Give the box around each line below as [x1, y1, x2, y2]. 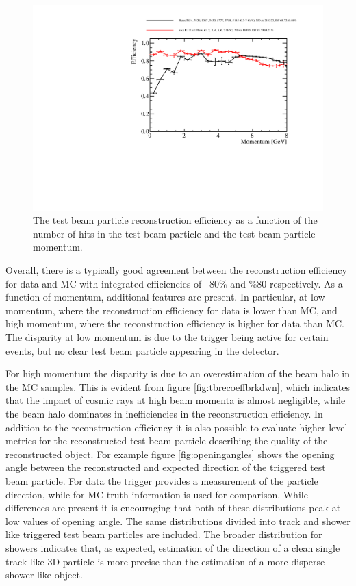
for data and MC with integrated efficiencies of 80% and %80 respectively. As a [5, 276, 343, 290]
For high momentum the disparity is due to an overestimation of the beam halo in [5, 366, 350, 381]
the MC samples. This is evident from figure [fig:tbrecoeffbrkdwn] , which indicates [5, 379, 351, 394]
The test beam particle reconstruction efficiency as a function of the [33, 213, 318, 227]
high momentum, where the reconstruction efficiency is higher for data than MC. [5, 316, 345, 331]
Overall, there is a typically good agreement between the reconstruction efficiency [5, 263, 347, 277]
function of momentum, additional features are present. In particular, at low [5, 290, 325, 304]
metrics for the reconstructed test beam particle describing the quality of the [5, 433, 328, 448]
